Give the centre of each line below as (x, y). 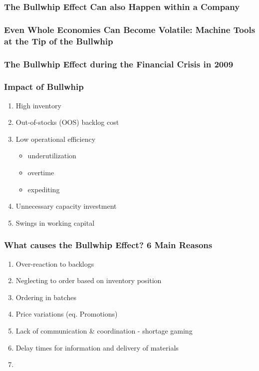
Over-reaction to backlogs (55, 263)
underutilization (52, 156)
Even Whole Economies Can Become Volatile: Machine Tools (130, 29)
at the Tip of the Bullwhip (59, 41)
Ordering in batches (46, 297)
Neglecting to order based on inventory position (89, 280)
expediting (44, 189)
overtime (41, 173)
